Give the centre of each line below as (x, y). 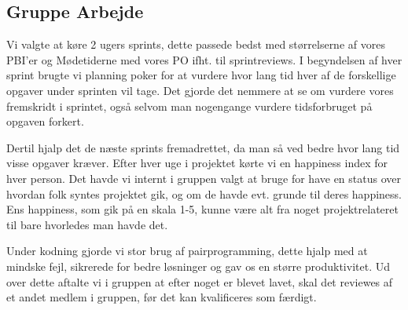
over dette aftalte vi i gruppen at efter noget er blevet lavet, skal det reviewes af (200, 281)
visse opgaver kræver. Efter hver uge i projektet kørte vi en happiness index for (197, 163)
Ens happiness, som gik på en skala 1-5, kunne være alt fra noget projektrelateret (202, 209)
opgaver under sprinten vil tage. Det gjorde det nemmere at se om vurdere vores (200, 90)
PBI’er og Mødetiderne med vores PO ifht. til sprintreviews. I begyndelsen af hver (204, 59)
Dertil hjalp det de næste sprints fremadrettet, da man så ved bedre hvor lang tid (203, 147)
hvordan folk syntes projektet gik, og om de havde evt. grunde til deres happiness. (204, 193)
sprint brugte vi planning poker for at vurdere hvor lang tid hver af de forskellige (201, 75)
